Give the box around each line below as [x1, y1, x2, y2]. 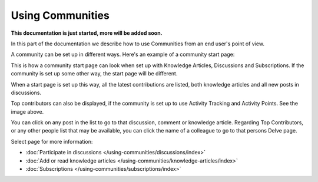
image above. [11, 108, 44, 115]
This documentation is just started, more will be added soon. [11, 29, 163, 37]
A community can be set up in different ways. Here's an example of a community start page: [11, 51, 235, 58]
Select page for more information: [11, 138, 93, 145]
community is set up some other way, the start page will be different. [11, 70, 178, 77]
